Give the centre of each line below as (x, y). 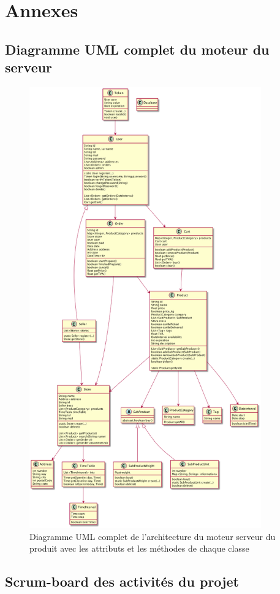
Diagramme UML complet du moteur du (137, 49)
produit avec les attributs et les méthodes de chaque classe (139, 548)
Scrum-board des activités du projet (122, 581)
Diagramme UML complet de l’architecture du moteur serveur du (153, 536)
